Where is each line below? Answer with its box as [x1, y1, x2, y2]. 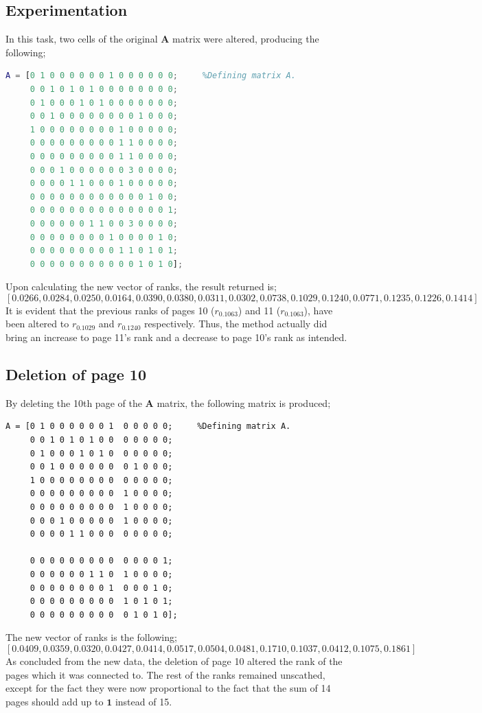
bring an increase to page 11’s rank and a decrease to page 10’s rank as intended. [5, 330, 347, 344]
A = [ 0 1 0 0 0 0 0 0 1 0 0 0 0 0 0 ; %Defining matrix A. [5, 71, 296, 81]
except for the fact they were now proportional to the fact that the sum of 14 [5, 681, 331, 695]
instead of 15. [115, 694, 172, 708]
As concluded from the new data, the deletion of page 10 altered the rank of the [5, 653, 343, 668]
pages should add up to [5, 694, 104, 708]
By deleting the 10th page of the [5, 395, 142, 410]
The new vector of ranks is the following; [5, 630, 177, 644]
